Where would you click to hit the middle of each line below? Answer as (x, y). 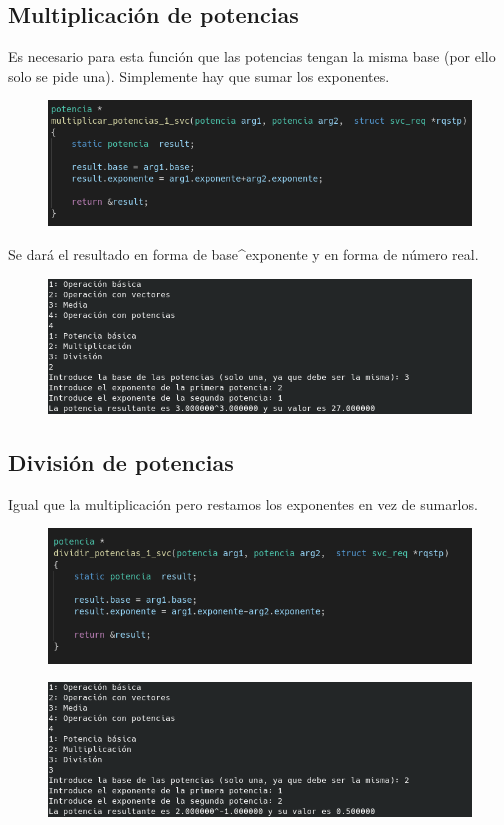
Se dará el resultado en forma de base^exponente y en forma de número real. (243, 254)
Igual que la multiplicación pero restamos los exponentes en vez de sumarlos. (243, 503)
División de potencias (121, 461)
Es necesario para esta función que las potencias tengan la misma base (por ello (252, 56)
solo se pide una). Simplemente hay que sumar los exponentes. (199, 75)
